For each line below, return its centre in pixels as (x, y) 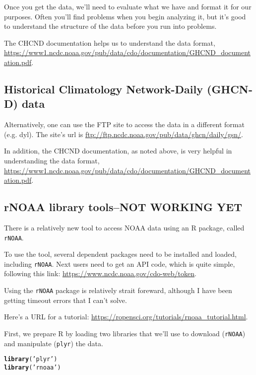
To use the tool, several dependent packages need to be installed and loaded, (120, 254)
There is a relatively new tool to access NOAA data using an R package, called (124, 227)
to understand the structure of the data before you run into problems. (110, 26)
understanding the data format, (52, 160)
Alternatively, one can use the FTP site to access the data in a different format (124, 124)
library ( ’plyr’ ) (31, 359)
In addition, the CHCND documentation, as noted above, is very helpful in (118, 151)
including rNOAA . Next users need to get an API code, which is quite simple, (120, 263)
